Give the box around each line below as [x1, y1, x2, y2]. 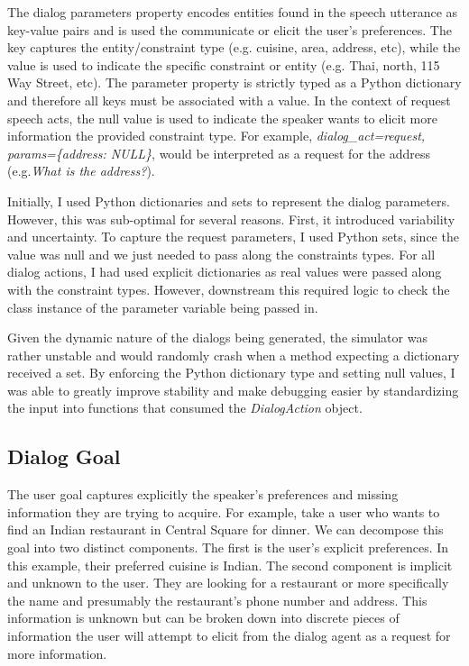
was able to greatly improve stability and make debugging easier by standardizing [7, 380, 459, 399]
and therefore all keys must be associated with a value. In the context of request [7, 90, 451, 109]
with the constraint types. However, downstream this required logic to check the [7, 279, 450, 298]
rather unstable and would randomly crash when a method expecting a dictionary [7, 345, 460, 364]
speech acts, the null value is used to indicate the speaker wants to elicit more [7, 108, 437, 127]
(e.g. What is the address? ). [7, 161, 155, 180]
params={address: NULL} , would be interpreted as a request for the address [7, 143, 430, 162]
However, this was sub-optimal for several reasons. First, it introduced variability [7, 209, 455, 228]
